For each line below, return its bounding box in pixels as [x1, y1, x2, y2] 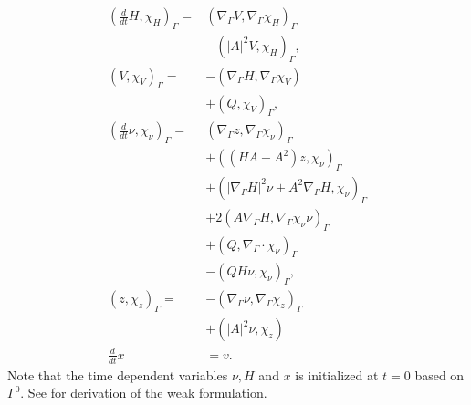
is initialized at [295, 365, 379, 384]
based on [414, 365, 465, 384]
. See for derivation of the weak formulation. [20, 383, 267, 402]
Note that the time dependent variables [7, 365, 228, 384]
